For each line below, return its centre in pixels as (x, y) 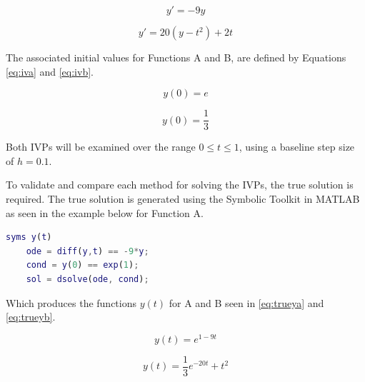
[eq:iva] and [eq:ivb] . (50, 71)
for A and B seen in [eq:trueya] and (246, 302)
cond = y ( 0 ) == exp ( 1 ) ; (82, 265)
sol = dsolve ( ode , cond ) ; (87, 279)
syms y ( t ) (29, 237)
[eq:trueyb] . (31, 317)
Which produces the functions (71, 302)
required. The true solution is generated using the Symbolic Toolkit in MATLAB (183, 199)
